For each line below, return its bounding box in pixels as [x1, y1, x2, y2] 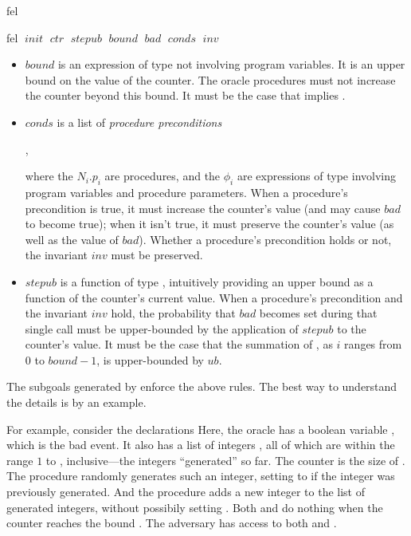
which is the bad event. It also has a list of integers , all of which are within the [6, 436, 395, 453]
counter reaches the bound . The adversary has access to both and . [6, 514, 337, 531]
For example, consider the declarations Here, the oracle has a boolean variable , [6, 420, 395, 437]
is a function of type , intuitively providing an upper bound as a [60, 273, 374, 290]
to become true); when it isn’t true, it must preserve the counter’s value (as [25, 215, 394, 232]
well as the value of [25, 231, 119, 247]
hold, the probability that [111, 305, 236, 321]
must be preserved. [111, 246, 203, 263]
